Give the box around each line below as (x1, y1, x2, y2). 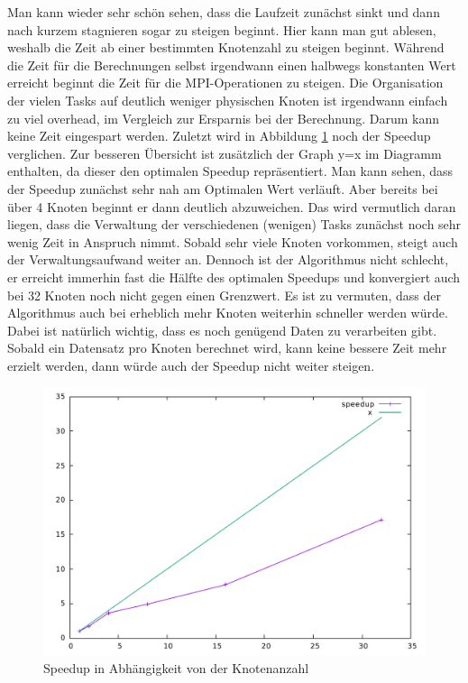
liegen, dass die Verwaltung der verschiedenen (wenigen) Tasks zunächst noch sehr (7, 215, 462, 234)
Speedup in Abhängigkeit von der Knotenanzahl (43, 658, 309, 677)
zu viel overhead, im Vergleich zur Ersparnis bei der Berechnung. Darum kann (7, 108, 440, 127)
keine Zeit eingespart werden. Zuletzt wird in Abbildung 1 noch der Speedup (7, 126, 431, 145)
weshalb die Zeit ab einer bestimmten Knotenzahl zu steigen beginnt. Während (7, 38, 445, 57)
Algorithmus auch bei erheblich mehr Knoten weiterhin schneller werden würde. (7, 303, 448, 322)
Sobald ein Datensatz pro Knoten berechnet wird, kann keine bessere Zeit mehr (7, 338, 447, 357)
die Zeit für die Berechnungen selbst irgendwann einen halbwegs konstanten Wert (7, 55, 456, 74)
